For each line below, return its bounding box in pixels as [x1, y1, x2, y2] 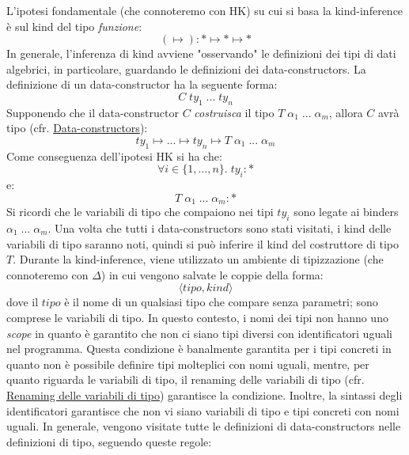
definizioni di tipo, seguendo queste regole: [6, 433, 212, 449]
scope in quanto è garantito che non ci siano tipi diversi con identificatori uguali [6, 324, 392, 341]
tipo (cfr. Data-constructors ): [6, 119, 148, 136]
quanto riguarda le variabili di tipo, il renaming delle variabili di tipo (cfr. [6, 371, 365, 388]
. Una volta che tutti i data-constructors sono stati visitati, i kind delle [47, 219, 392, 236]
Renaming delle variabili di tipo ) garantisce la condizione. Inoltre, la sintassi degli [6, 386, 403, 403]
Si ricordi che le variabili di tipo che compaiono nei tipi [6, 203, 274, 220]
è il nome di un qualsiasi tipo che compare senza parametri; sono [64, 294, 378, 310]
